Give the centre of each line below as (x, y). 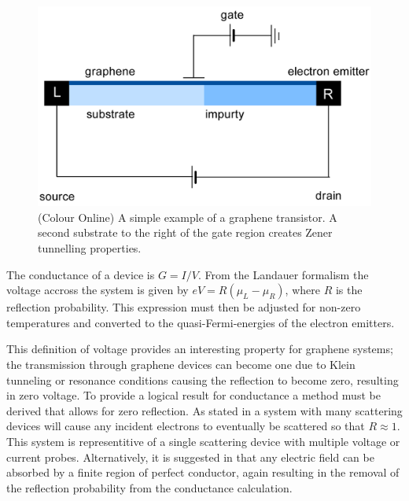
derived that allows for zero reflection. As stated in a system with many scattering (204, 410)
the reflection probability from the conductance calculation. (149, 487)
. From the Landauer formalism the (283, 274)
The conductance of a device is (81, 274)
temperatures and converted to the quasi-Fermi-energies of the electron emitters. (201, 322)
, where (302, 290)
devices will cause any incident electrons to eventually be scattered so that (186, 426)
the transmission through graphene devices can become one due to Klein (181, 364)
